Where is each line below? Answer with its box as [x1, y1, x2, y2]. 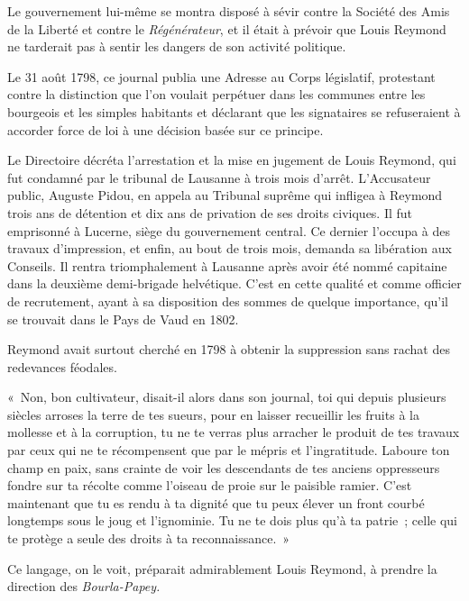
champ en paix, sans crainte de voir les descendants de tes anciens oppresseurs [7, 458, 440, 477]
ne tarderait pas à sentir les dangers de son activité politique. [7, 37, 346, 56]
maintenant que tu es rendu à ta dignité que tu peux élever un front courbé [7, 493, 425, 512]
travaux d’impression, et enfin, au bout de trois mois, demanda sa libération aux [7, 239, 452, 258]
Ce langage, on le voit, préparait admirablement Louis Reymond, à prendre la [7, 559, 437, 578]
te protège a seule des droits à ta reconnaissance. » [7, 529, 290, 548]
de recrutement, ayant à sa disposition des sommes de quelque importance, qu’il [7, 291, 448, 310]
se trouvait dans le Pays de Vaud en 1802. [7, 309, 239, 328]
